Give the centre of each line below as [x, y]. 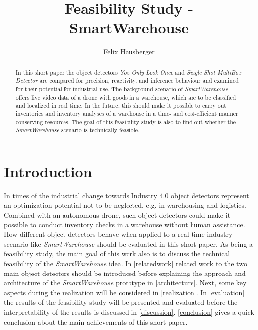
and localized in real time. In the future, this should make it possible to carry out [121, 105]
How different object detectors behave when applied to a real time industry [118, 234]
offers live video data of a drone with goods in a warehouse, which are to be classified [126, 97]
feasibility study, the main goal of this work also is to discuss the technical [117, 253]
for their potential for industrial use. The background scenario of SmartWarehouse [122, 89]
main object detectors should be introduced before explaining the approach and [125, 273]
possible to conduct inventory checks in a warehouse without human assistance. [125, 224]
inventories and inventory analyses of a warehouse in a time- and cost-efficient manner [127, 113]
